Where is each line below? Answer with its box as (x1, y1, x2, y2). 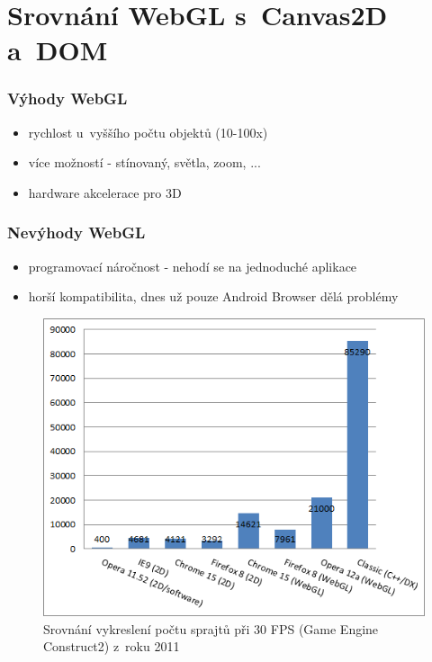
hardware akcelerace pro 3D (28, 183, 182, 201)
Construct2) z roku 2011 (43, 637, 180, 656)
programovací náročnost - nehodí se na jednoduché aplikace (28, 256, 357, 275)
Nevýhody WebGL (7, 221, 146, 244)
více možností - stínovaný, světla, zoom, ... (28, 153, 261, 172)
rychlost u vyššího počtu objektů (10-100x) (28, 122, 268, 141)
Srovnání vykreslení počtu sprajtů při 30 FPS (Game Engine (43, 619, 379, 638)
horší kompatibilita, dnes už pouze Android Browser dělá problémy (28, 287, 399, 306)
